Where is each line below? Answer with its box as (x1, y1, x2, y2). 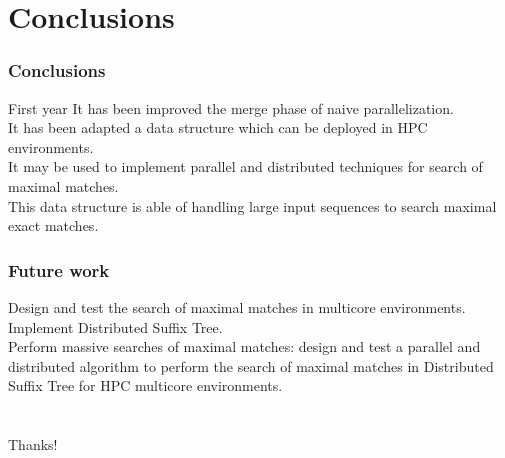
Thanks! (8, 434, 58, 455)
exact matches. (8, 215, 99, 236)
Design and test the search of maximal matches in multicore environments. (8, 296, 466, 317)
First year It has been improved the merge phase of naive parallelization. (8, 97, 454, 118)
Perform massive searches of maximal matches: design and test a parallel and (8, 336, 481, 357)
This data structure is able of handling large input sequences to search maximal (8, 195, 497, 216)
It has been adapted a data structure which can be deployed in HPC (8, 117, 428, 138)
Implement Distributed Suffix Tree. (8, 316, 223, 337)
